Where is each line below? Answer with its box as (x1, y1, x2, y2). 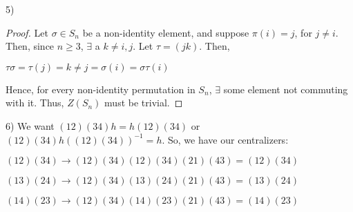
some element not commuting (223, 81, 348, 96)
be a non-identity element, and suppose (82, 25, 249, 39)
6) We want (6, 118, 55, 133)
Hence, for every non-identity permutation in (6, 81, 195, 96)
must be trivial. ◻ (104, 95, 183, 110)
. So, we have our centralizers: (162, 132, 289, 146)
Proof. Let (6, 25, 48, 39)
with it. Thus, (6, 95, 64, 110)
